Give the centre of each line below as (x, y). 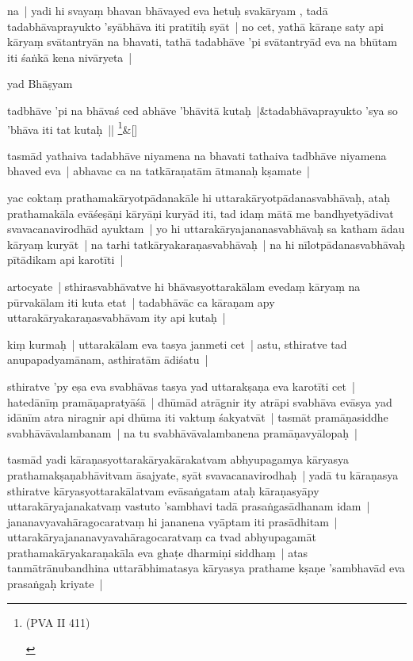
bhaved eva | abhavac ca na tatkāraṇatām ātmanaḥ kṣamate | (159, 171)
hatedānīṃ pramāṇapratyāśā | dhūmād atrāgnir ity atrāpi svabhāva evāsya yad (200, 401)
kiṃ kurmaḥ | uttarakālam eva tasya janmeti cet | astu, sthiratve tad (177, 344)
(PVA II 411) (58, 622)
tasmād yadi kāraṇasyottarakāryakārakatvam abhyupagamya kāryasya (178, 459)
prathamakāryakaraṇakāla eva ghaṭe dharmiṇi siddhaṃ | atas (158, 552)
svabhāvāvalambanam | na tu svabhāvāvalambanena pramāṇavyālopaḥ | (182, 432)
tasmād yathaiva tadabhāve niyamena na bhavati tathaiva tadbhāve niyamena (197, 155)
